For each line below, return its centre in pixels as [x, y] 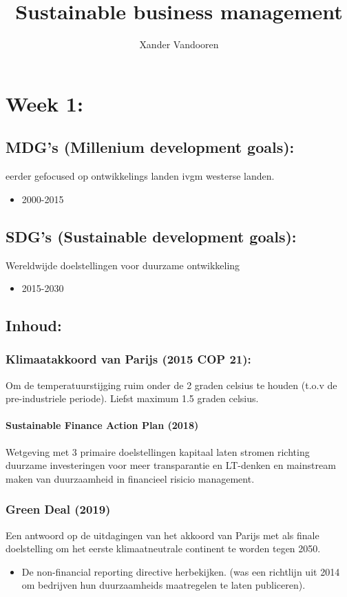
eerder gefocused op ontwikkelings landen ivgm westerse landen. [140, 176]
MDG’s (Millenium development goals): [150, 147]
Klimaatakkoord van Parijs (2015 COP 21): [128, 359]
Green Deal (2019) [58, 509]
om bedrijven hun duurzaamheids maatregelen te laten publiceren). [164, 585]
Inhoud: [34, 325]
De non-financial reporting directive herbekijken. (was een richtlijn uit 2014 [181, 571]
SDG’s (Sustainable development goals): [151, 236]
